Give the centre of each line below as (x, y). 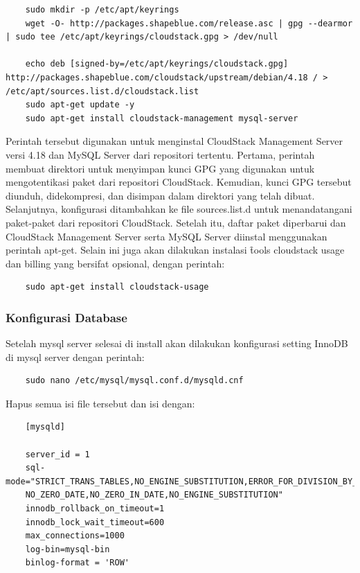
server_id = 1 (57, 454)
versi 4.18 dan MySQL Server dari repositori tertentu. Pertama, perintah (160, 154)
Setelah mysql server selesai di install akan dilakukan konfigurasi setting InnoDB (177, 343)
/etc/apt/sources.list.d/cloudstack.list (102, 91)
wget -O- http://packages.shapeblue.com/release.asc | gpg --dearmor (189, 23)
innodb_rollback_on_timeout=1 (95, 509)
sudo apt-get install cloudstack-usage (117, 287)
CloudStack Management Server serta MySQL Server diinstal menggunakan (166, 236)
